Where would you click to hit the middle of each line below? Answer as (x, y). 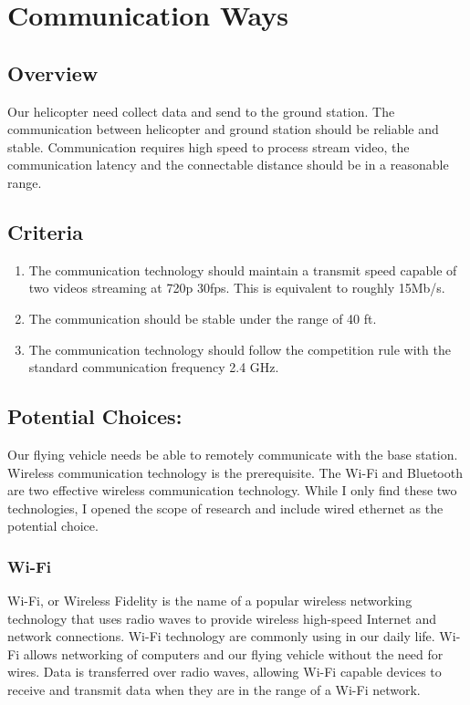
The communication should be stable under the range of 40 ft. (203, 318)
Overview (53, 73)
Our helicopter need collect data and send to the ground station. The (201, 111)
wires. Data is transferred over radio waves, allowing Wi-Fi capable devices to (225, 672)
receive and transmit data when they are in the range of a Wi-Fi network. (214, 690)
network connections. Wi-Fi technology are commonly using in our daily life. (221, 636)
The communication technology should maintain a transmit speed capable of (243, 270)
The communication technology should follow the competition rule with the (240, 349)
